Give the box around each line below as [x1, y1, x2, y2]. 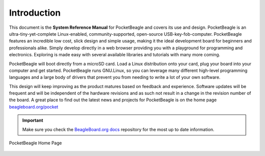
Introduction [9, 7, 61, 18]
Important [22, 117, 44, 123]
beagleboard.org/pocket [9, 104, 58, 110]
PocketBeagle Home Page [9, 140, 62, 146]
